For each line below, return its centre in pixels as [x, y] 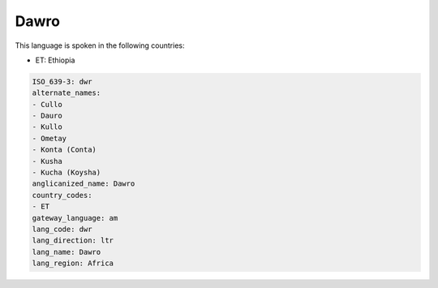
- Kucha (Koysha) [67, 173]
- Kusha [47, 161]
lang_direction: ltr [73, 241]
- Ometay [49, 138]
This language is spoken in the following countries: [100, 45]
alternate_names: [67, 93]
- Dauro [47, 116]
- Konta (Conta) [64, 150]
